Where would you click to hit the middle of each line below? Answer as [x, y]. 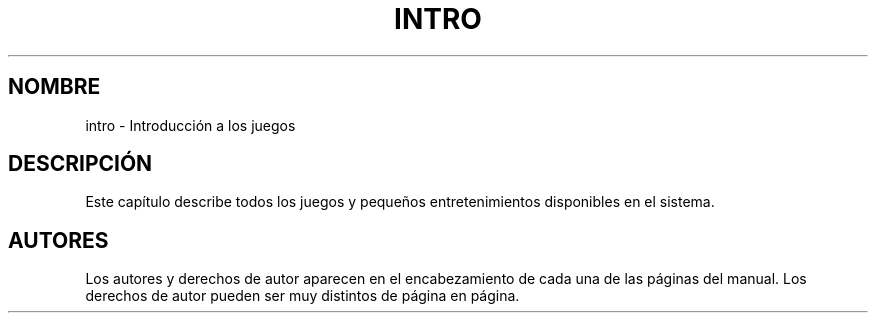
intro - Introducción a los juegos [190, 125]
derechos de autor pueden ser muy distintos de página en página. [302, 296]
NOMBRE [54, 87]
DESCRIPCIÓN [80, 164]
